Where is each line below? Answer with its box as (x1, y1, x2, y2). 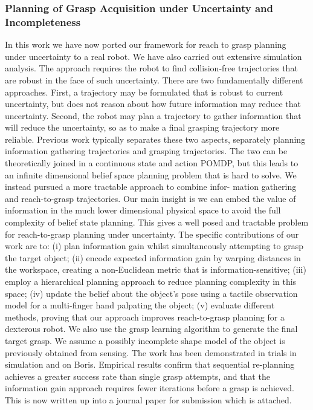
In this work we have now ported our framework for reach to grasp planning (5, 38, 286, 51)
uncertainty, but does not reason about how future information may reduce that (5, 97, 302, 110)
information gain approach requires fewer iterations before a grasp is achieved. (5, 382, 294, 394)
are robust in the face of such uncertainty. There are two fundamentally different (5, 73, 303, 86)
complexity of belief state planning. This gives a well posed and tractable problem (5, 216, 309, 229)
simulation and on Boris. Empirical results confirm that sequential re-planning (5, 358, 295, 371)
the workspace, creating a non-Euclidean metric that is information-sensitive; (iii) (5, 263, 306, 276)
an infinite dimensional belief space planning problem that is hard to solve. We (5, 168, 297, 181)
